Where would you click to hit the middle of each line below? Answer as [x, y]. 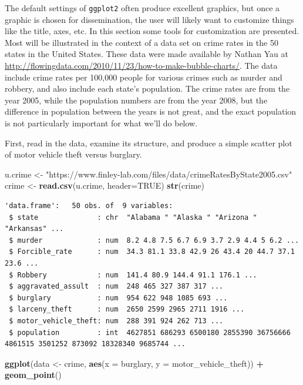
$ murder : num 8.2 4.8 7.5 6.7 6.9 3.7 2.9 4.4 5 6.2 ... [154, 240]
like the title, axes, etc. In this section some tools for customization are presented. [152, 31]
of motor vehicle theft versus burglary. [73, 154]
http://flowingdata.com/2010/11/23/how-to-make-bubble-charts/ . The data [141, 66]
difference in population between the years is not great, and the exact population [151, 111]
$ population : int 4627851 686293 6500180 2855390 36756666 [150, 332]
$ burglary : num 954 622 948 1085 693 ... [118, 298]
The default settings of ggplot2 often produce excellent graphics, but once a [142, 8]
